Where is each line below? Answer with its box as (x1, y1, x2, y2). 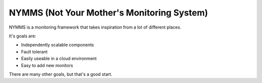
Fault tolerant (21, 49, 48, 54)
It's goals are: (9, 33, 36, 39)
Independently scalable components (21, 42, 94, 48)
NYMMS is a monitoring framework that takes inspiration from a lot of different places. (9, 24, 181, 30)
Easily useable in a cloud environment (21, 56, 97, 62)
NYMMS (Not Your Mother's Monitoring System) (9, 7, 208, 18)
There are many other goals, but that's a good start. (9, 71, 113, 77)
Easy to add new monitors (21, 62, 73, 68)
